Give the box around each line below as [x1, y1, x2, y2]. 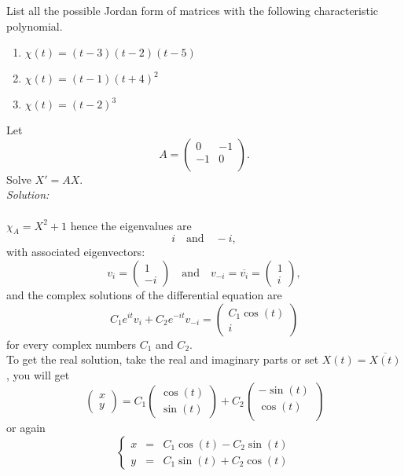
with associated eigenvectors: [6, 243, 145, 260]
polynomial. [6, 17, 63, 34]
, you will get [6, 366, 70, 383]
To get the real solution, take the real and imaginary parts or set [6, 351, 319, 368]
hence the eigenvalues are [70, 217, 192, 233]
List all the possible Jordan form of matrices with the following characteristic [6, 2, 379, 18]
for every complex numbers [6, 335, 137, 352]
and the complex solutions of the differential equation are [6, 286, 282, 302]
